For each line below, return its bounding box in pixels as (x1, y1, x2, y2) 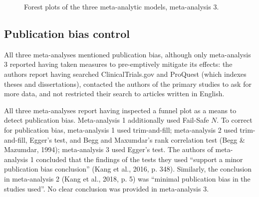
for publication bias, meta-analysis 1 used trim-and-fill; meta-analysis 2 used (4, 124, 238, 135)
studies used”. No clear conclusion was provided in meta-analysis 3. (4, 183, 209, 194)
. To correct (217, 115, 253, 125)
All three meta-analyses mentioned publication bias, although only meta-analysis (4, 49, 251, 59)
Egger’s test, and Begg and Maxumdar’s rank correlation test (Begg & (29, 134, 245, 145)
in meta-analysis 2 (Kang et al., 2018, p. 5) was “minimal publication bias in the (4, 173, 251, 184)
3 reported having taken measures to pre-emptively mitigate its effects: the (4, 59, 233, 69)
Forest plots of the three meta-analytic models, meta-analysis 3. (24, 1, 219, 11)
